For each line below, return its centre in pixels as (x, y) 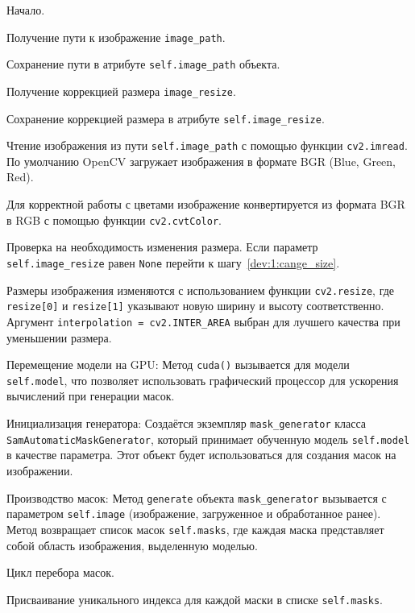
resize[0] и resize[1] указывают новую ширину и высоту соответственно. (195, 306)
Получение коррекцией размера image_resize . (121, 91)
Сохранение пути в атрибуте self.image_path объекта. (143, 64)
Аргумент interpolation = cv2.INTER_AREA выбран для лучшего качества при (203, 321)
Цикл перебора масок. (60, 572)
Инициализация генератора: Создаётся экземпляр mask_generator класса (187, 423)
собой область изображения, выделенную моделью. (132, 545)
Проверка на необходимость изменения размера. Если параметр (162, 247)
